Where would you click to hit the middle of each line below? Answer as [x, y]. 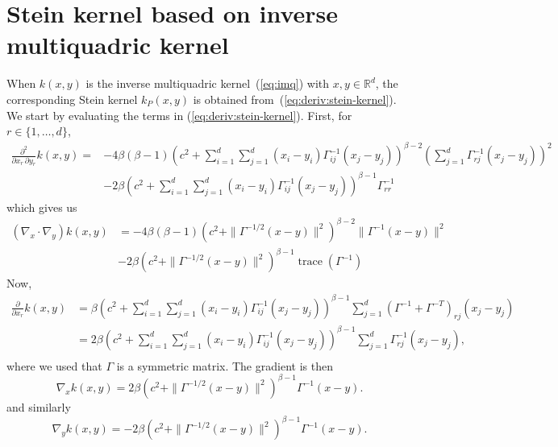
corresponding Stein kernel [72, 99]
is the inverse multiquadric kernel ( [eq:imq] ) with [208, 83]
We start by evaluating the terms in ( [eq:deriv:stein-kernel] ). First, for [179, 115]
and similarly [39, 406]
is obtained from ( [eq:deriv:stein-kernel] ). [295, 99]
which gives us [42, 207]
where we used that [54, 365]
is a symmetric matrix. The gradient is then [225, 365]
